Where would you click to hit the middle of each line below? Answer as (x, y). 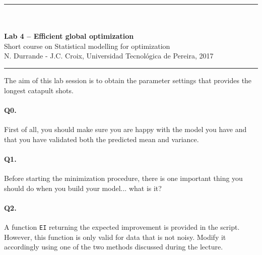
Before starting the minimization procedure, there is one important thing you (123, 178)
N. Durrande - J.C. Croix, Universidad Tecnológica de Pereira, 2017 (109, 56)
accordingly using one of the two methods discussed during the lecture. (114, 247)
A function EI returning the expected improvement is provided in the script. (122, 227)
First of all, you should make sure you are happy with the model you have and (125, 129)
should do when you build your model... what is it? (83, 188)
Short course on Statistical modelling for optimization (87, 46)
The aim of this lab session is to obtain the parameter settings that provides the (128, 80)
